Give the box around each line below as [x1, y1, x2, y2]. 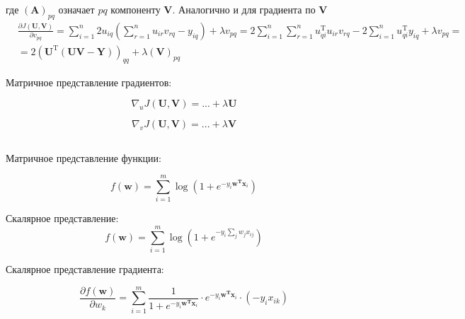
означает [58, 2, 95, 16]
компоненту [110, 2, 161, 16]
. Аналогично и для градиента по [172, 2, 316, 16]
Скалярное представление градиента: [6, 262, 164, 277]
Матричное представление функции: [6, 150, 161, 165]
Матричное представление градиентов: [6, 74, 172, 89]
